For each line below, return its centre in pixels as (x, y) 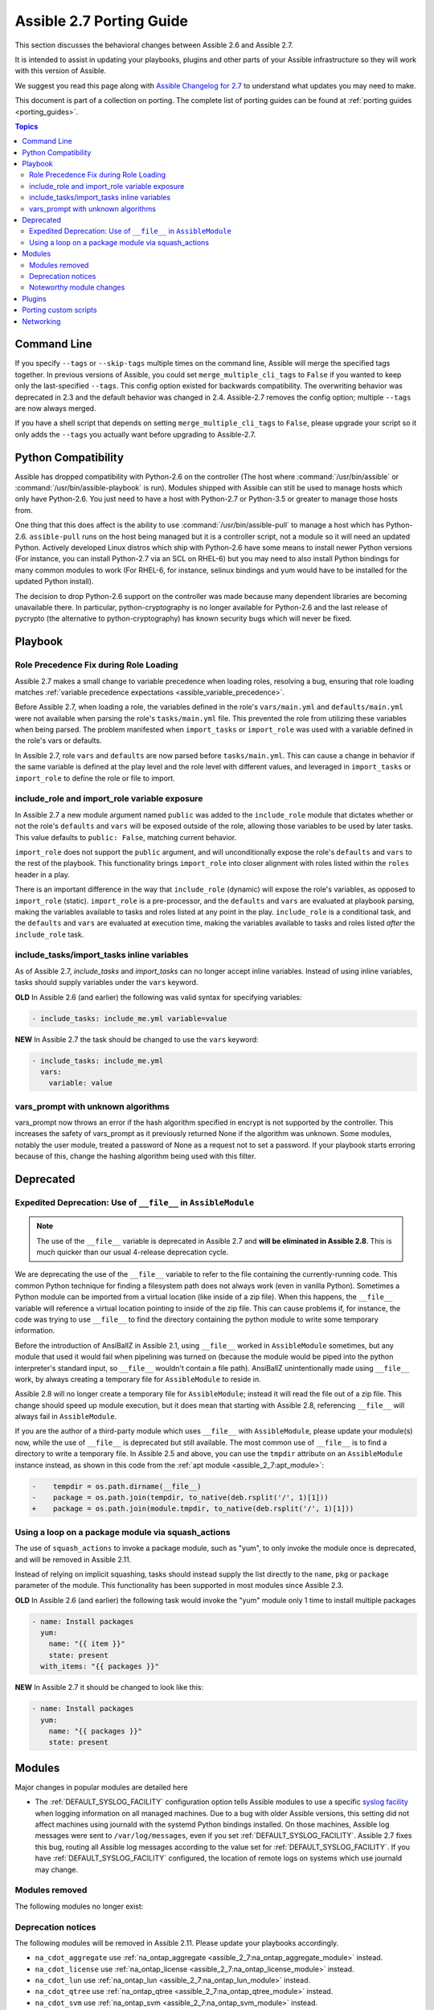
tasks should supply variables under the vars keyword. (106, 982)
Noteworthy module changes (77, 287)
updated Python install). (54, 581)
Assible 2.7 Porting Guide (102, 21)
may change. (56, 1869)
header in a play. (42, 874)
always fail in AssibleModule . (66, 1417)
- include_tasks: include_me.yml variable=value (129, 1018)
